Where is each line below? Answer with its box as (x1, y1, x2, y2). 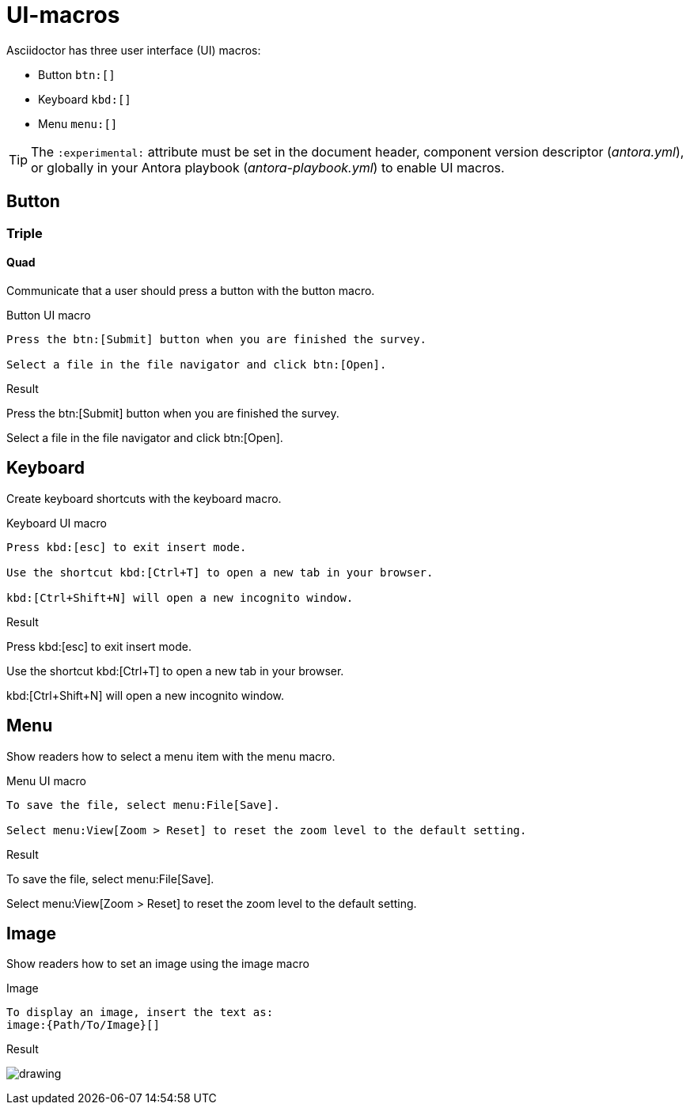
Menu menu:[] (38, 116, 118, 130)
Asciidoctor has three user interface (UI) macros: (6, 43, 261, 57)
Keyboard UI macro (6, 516, 107, 530)
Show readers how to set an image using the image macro (6, 957, 309, 971)
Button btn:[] (38, 67, 116, 81)
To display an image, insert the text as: (6, 1006, 274, 1019)
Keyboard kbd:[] (38, 92, 131, 106)
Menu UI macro (6, 773, 86, 788)
